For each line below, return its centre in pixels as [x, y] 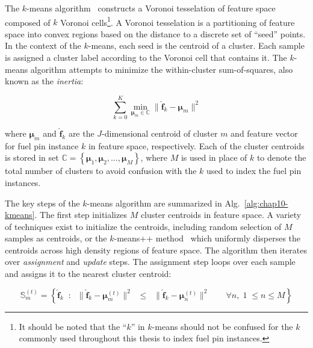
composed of [28, 22]
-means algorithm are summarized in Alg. [163, 203]
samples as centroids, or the [56, 238]
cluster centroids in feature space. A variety [221, 215]
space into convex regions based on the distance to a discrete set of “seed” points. [155, 33]
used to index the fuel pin [254, 171]
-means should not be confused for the [222, 326]
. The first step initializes [81, 215]
